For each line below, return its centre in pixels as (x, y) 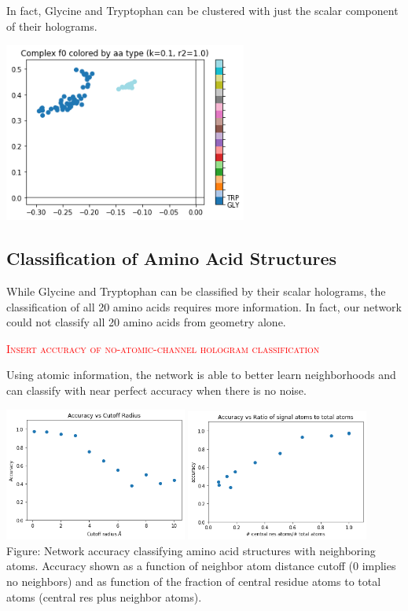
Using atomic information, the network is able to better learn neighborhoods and (201, 375)
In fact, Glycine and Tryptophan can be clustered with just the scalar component (202, 10)
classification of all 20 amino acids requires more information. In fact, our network (204, 306)
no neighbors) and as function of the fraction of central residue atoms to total (194, 581)
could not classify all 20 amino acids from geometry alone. (146, 322)
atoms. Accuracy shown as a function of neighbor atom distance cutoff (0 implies (201, 566)
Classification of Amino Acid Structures (171, 258)
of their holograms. (52, 26)
